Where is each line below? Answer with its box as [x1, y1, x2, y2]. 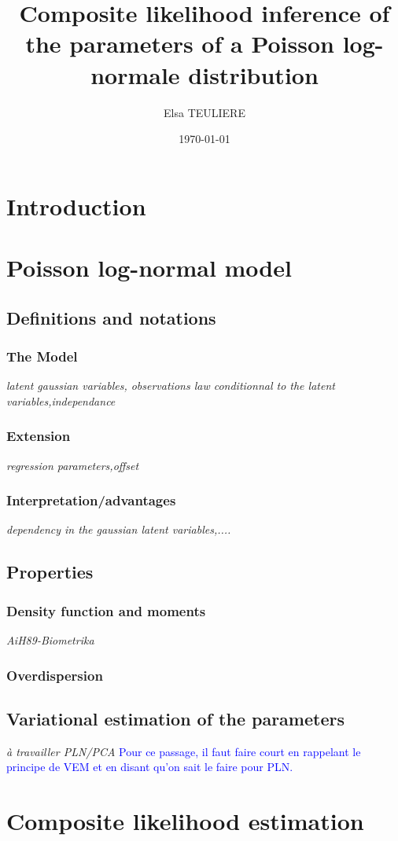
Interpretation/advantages [6, 490, 176, 510]
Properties [6, 560, 94, 584]
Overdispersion [6, 665, 103, 685]
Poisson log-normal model [6, 252, 292, 284]
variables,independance [6, 392, 116, 409]
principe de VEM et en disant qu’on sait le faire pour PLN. [6, 758, 293, 775]
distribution [188, 58, 319, 90]
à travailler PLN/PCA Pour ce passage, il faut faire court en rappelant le [6, 743, 361, 759]
